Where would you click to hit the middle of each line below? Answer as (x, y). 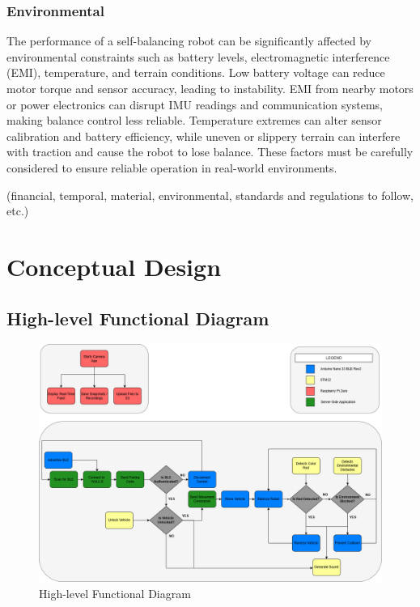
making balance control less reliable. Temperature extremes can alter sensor (194, 120)
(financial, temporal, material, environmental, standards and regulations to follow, (210, 195)
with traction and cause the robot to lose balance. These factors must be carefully (210, 152)
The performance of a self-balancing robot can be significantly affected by (189, 41)
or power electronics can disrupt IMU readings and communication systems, (195, 104)
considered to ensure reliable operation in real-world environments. (172, 167)
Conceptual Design (114, 266)
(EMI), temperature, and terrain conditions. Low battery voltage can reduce (196, 72)
